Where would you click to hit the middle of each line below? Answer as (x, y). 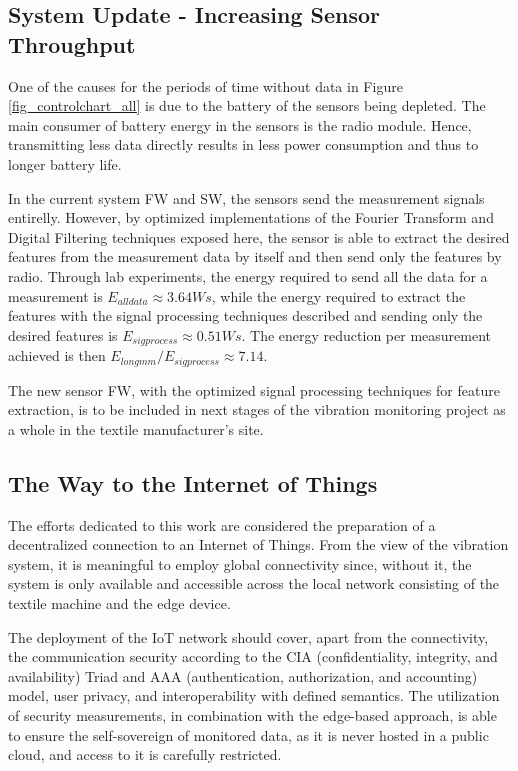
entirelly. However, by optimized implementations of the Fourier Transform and (251, 217)
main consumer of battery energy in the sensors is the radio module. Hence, (240, 124)
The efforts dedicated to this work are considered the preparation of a (222, 524)
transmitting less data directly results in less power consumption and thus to (243, 144)
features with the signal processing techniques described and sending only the (245, 315)
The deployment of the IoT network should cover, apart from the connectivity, (248, 636)
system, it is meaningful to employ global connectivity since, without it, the (240, 563)
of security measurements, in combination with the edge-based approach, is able (252, 714)
